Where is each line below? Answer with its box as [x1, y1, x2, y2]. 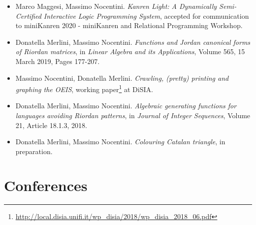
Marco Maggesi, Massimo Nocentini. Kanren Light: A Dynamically [15, 1, 217, 11]
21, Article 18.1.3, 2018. [15, 120, 87, 130]
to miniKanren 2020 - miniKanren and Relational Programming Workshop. [15, 20, 243, 31]
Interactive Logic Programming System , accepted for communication [43, 10, 249, 21]
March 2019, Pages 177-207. [15, 56, 100, 66]
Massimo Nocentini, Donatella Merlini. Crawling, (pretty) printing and [15, 72, 229, 83]
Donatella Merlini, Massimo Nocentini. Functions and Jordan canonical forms [15, 36, 251, 47]
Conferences [4, 175, 88, 195]
